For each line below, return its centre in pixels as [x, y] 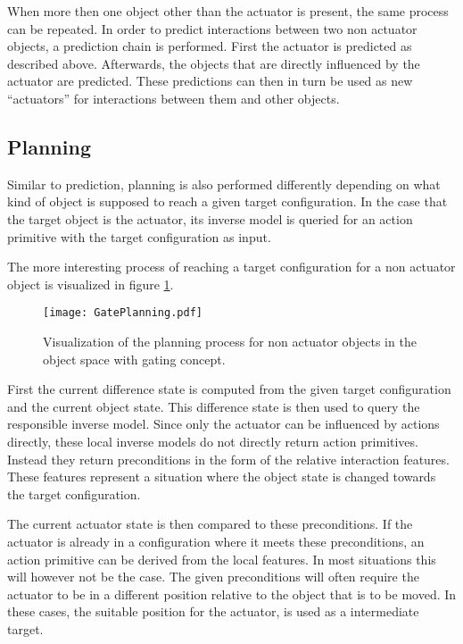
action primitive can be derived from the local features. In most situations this [222, 559]
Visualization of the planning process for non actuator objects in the [230, 341]
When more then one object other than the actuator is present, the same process [228, 11]
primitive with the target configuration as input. [139, 236]
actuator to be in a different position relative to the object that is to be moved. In [232, 594]
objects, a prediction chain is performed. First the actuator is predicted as [210, 46]
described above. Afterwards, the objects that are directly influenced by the [214, 63]
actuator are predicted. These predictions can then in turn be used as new [210, 81]
